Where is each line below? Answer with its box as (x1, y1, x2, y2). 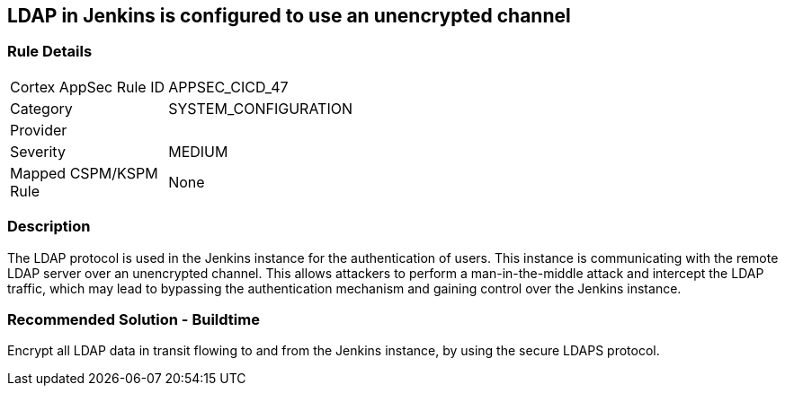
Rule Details (7, 42, 93, 61)
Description (7, 217, 91, 236)
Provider (10, 120, 67, 139)
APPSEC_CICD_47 (168, 77, 289, 96)
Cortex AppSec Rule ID (10, 77, 165, 96)
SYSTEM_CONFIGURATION (168, 99, 352, 118)
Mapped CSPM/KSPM (10, 163, 158, 182)
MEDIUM (168, 142, 228, 161)
